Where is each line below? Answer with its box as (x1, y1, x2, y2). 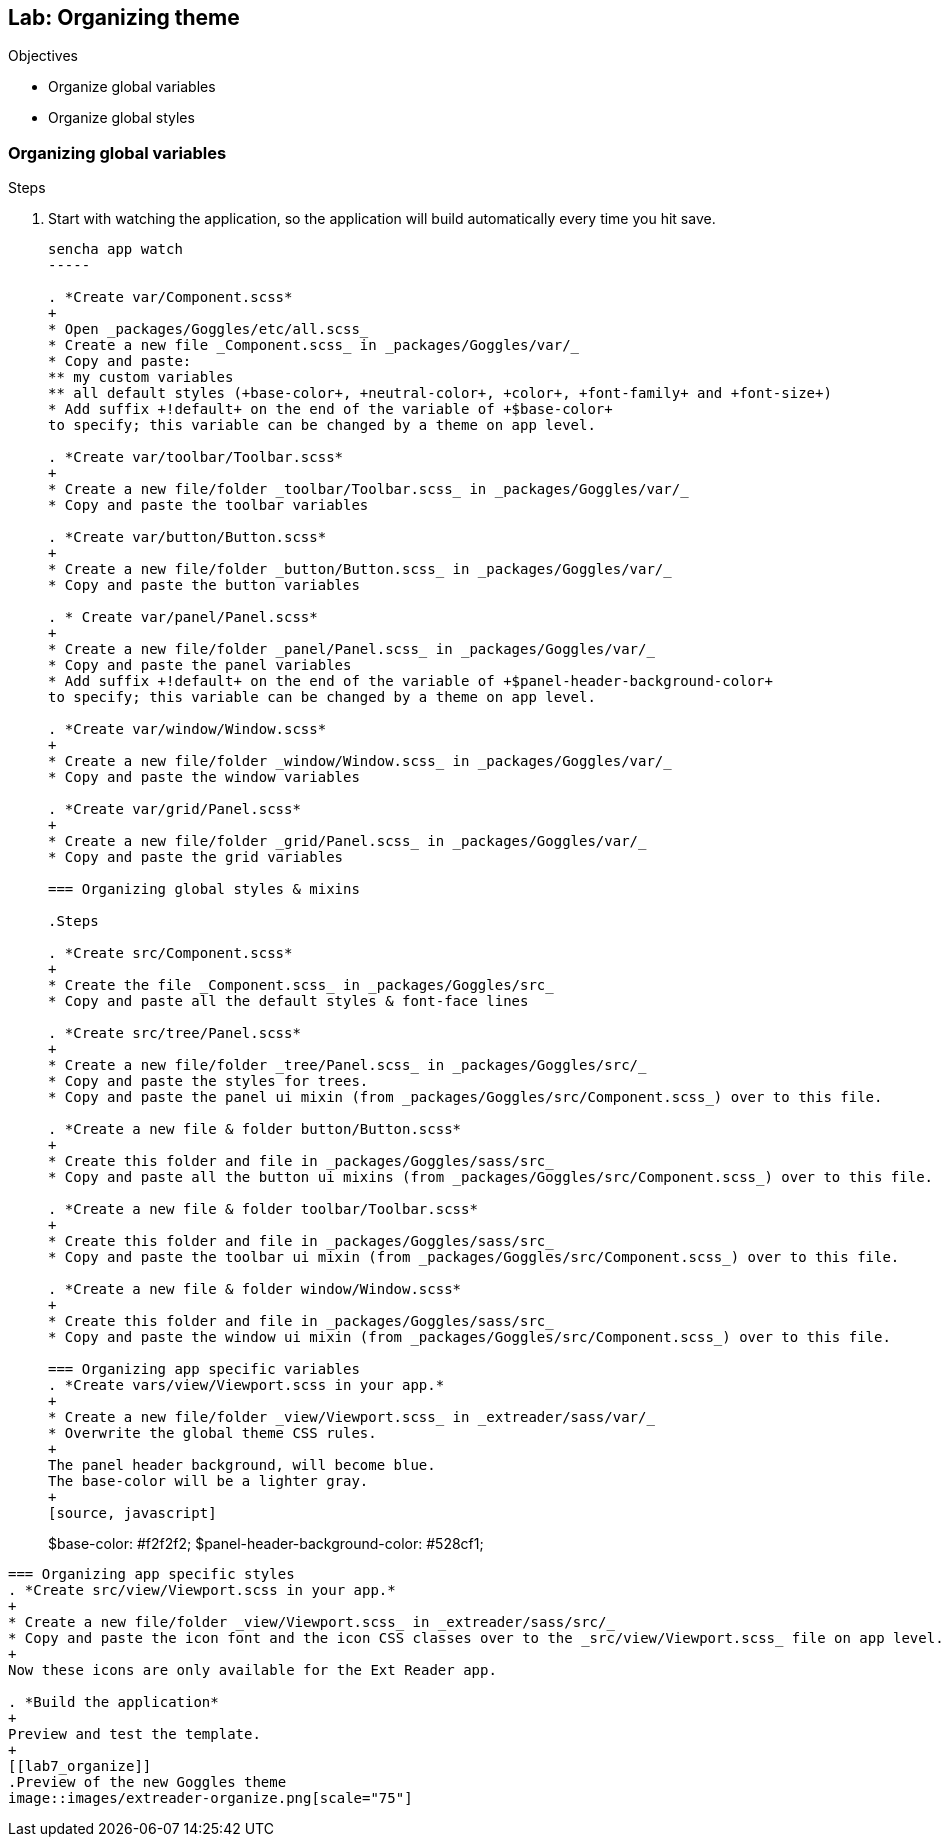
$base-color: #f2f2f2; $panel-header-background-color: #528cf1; (48, 1535, 484, 1553)
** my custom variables (48, 369, 234, 386)
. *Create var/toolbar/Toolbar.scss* (48, 449, 344, 466)
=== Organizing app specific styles (8, 1566, 295, 1583)
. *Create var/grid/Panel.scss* (48, 801, 301, 818)
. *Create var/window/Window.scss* (48, 721, 327, 738)
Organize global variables (48, 78, 216, 96)
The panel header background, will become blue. (48, 1457, 436, 1474)
